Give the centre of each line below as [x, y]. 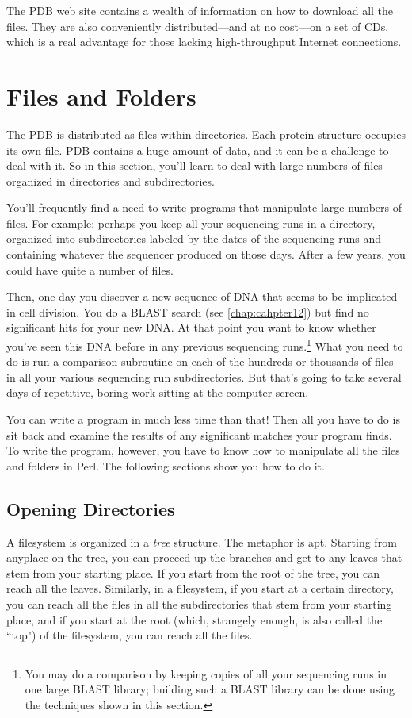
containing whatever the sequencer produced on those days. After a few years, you [206, 254]
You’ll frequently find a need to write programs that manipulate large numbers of [204, 207]
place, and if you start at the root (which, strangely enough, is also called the [195, 619]
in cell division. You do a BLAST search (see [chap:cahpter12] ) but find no [188, 311]
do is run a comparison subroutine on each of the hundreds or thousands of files [200, 361]
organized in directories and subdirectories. [111, 180]
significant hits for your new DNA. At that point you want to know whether [191, 327]
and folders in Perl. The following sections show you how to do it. [166, 465]
